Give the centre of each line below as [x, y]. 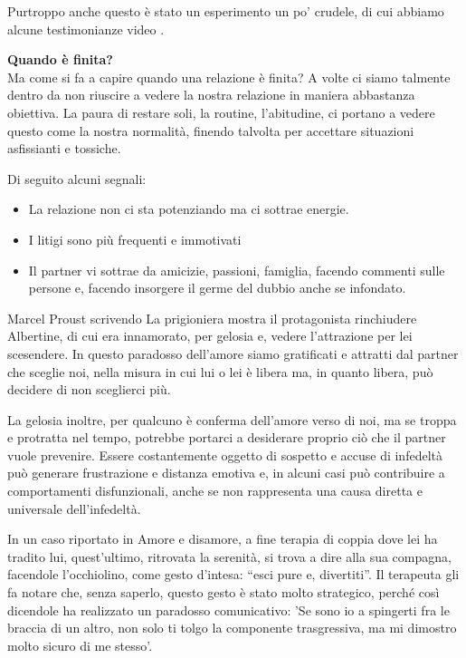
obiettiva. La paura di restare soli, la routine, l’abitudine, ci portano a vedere [221, 112]
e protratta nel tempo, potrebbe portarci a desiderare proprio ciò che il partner [227, 437]
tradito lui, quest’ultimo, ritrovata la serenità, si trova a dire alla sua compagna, [229, 556]
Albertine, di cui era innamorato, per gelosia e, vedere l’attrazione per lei [210, 336]
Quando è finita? [60, 59]
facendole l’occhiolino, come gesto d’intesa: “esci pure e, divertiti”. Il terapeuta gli [233, 574]
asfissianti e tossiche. [64, 148]
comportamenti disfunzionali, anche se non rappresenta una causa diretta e [215, 491]
